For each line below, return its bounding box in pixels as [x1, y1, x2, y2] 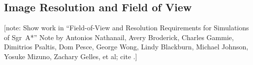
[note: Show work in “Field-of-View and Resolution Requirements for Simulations [4, 22, 249, 33]
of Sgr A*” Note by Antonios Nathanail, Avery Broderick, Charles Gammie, [4, 32, 234, 42]
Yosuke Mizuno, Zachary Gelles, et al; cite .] [4, 51, 137, 61]
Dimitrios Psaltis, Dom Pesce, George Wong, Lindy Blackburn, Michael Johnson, [4, 42, 249, 52]
